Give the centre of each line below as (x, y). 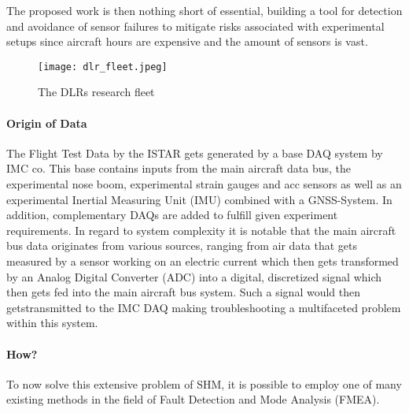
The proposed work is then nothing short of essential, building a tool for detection (204, 10)
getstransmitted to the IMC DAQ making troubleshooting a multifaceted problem (204, 307)
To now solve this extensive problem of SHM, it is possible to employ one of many (204, 383)
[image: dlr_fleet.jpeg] (103, 67)
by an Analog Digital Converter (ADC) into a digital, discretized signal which (194, 276)
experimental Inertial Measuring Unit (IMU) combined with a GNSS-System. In (199, 199)
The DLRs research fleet (96, 92)
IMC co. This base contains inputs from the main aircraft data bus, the (179, 168)
